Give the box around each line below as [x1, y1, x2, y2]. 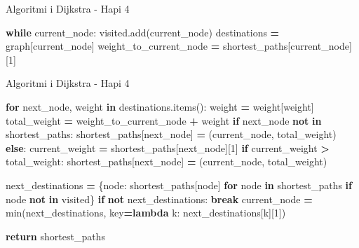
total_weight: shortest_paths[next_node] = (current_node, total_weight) [6, 154, 327, 169]
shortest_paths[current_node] [222, 39, 352, 53]
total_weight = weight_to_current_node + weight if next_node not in [6, 113, 322, 128]
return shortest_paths [6, 228, 105, 243]
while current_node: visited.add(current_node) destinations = [6, 25, 280, 39]
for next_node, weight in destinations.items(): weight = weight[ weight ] [6, 99, 314, 113]
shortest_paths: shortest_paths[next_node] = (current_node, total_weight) [6, 127, 337, 142]
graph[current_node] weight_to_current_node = [6, 39, 220, 53]
